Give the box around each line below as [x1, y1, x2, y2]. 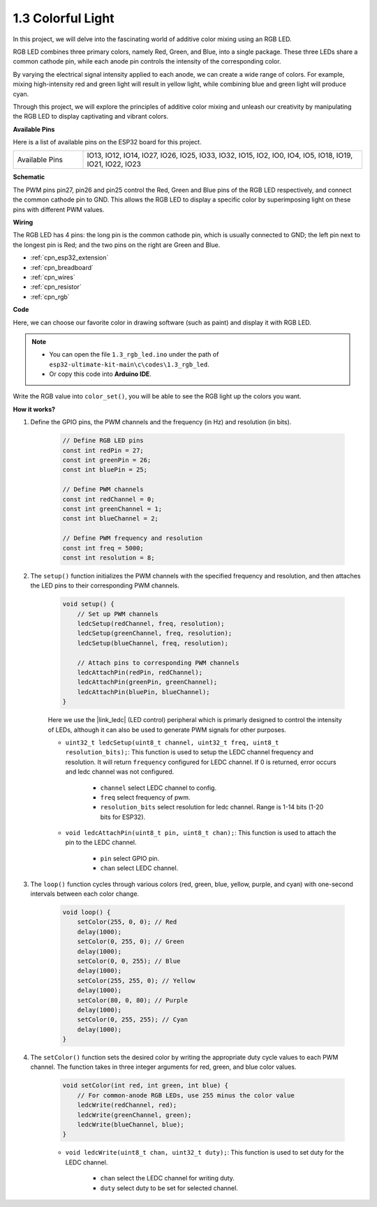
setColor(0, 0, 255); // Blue [77, 957, 181, 965]
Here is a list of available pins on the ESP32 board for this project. [13, 138, 202, 147]
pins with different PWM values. [13, 205, 105, 213]
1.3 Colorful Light [13, 10, 114, 26]
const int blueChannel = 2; [62, 515, 158, 523]
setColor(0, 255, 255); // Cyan [77, 1016, 188, 1024]
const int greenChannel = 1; [62, 504, 163, 513]
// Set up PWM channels [77, 610, 158, 617]
